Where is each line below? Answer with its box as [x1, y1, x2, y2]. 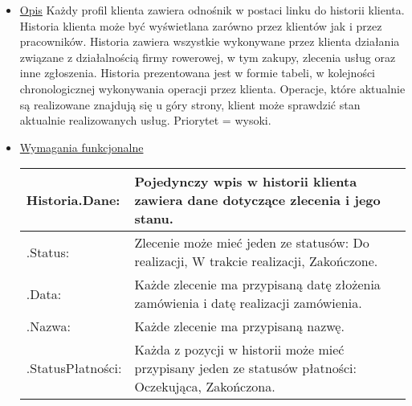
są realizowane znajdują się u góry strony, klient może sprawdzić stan [19, 96, 361, 113]
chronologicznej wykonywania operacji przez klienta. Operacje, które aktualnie [19, 80, 406, 96]
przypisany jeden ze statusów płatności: [134, 359, 357, 378]
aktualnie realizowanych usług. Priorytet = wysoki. [19, 112, 271, 129]
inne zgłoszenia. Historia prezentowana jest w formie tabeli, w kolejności [19, 64, 375, 81]
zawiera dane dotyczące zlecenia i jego [134, 191, 381, 210]
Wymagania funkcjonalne [19, 138, 144, 155]
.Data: [26, 284, 62, 303]
